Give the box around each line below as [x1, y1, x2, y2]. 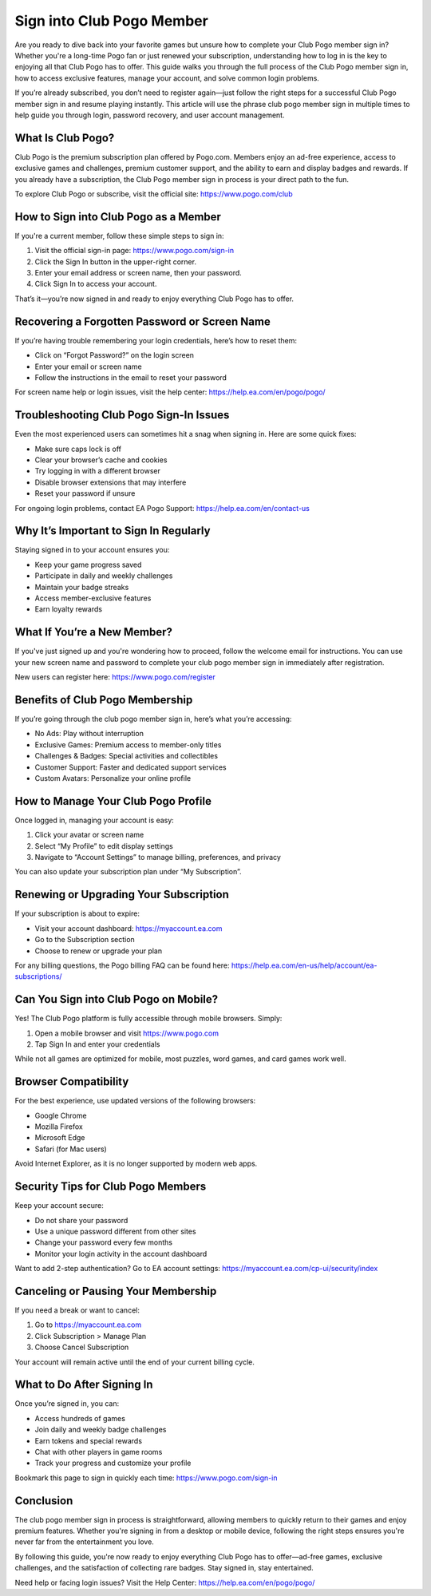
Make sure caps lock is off [34, 444, 122, 453]
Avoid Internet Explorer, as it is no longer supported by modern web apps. [14, 1158, 258, 1169]
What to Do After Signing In [14, 1378, 153, 1392]
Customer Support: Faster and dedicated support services [34, 762, 227, 772]
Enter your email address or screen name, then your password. [34, 268, 243, 278]
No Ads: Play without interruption [34, 729, 144, 739]
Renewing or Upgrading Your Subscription [14, 888, 229, 901]
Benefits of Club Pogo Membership [14, 693, 193, 707]
